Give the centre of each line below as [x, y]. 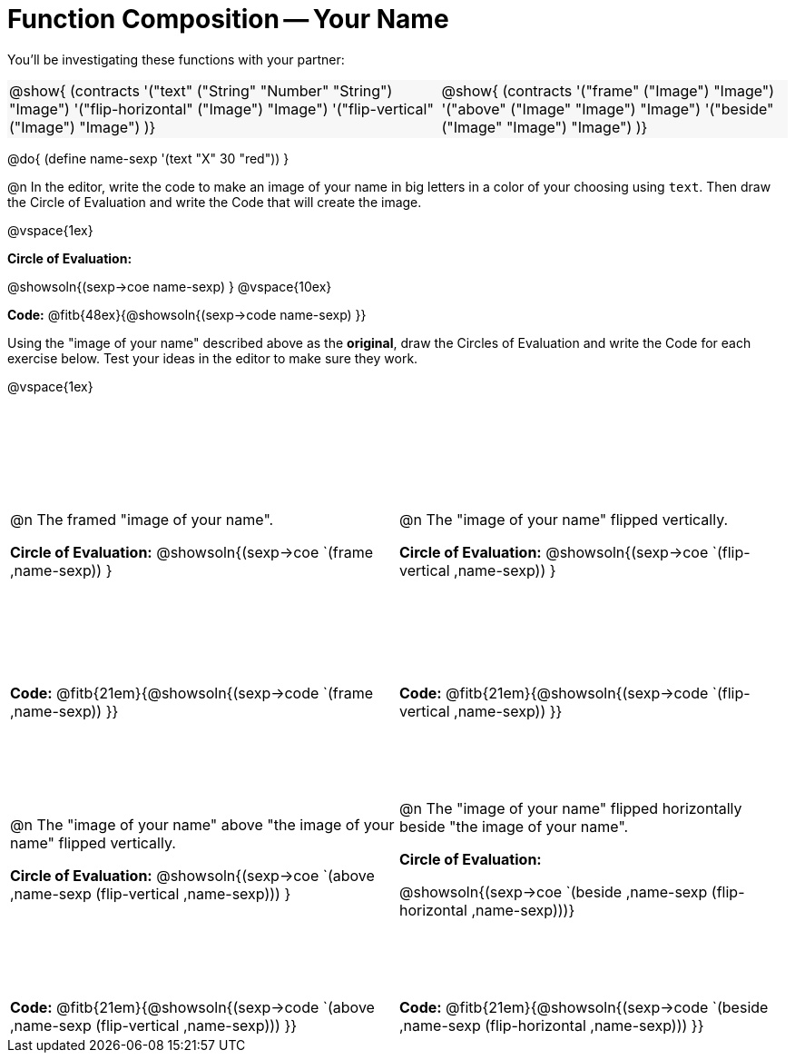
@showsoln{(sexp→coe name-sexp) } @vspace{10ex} [170, 286]
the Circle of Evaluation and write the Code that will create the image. [215, 202]
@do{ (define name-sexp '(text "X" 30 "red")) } [148, 158]
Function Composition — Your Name [228, 19]
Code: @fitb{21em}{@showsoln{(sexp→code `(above [192, 1007]
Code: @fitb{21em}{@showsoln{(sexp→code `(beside [584, 1007]
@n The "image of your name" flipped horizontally [571, 808]
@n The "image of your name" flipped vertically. [564, 519]
